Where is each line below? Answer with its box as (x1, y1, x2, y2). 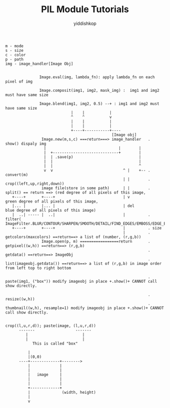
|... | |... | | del (12, 203, 135, 209)
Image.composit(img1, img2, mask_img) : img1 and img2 (39, 88, 159, 93)
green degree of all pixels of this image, (5, 199, 99, 204)
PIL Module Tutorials (41, 4, 129, 15)
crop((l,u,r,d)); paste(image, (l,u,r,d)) (5, 323, 96, 328)
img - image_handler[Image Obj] (5, 61, 73, 66)
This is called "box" (32, 341, 78, 346)
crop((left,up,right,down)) (5, 181, 65, 186)
